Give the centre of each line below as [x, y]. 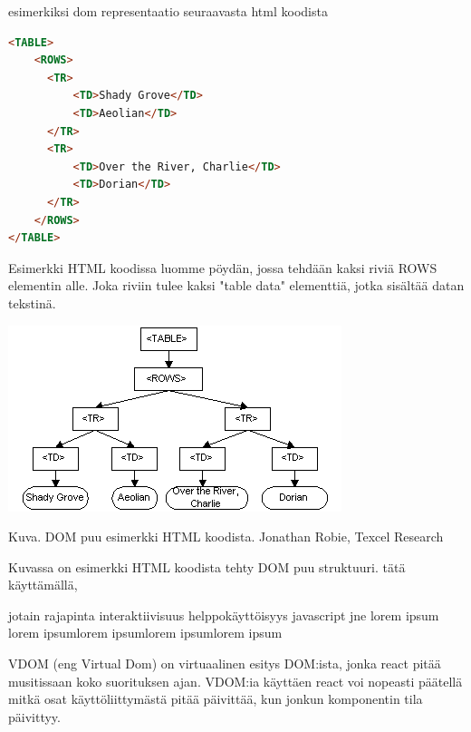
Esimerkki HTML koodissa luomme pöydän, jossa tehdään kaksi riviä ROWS [223, 267]
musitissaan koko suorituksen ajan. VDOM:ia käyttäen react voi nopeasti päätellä [235, 681]
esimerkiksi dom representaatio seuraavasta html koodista [168, 11]
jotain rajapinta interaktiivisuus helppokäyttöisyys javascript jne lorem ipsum [224, 615]
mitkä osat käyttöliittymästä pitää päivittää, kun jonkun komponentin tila [216, 699]
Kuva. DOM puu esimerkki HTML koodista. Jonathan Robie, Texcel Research [226, 537]
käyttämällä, [43, 585]
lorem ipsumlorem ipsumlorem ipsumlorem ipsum [145, 633]
